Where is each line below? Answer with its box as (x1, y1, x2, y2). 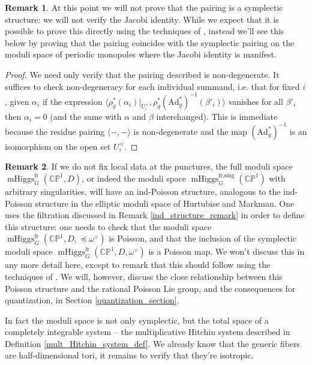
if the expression (42, 95, 103, 107)
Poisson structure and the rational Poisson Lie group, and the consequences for (5, 282, 296, 294)
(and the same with (50, 110, 122, 122)
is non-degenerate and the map (133, 125, 247, 137)
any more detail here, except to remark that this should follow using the (5, 258, 271, 271)
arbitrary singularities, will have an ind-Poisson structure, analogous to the (5, 185, 281, 197)
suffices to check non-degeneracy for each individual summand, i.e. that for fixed (5, 80, 300, 92)
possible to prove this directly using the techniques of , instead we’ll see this (5, 25, 284, 37)
